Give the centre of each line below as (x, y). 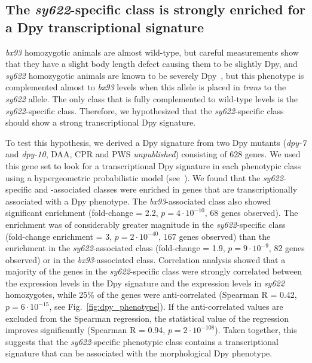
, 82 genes (287, 248)
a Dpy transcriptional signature (105, 27)
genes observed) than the (225, 236)
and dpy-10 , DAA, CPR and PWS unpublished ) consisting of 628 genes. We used (153, 154)
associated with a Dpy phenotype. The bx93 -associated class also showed (138, 201)
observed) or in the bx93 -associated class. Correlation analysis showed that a (146, 259)
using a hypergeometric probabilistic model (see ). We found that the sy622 (144, 177)
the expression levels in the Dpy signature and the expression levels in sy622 (145, 283)
